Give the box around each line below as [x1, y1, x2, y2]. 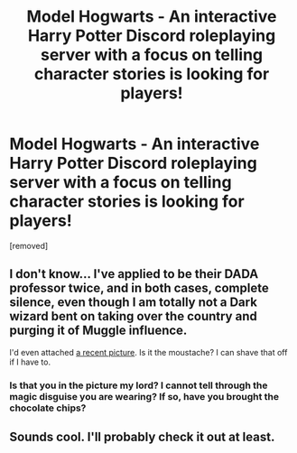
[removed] [9, 240, 49, 251]
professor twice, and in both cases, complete [9, 281, 269, 296]
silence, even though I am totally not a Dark [9, 295, 257, 310]
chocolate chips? [9, 402, 87, 414]
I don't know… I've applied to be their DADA [9, 266, 259, 282]
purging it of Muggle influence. [9, 323, 188, 338]
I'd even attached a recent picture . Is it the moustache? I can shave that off [9, 347, 288, 357]
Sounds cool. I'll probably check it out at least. [9, 430, 275, 445]
